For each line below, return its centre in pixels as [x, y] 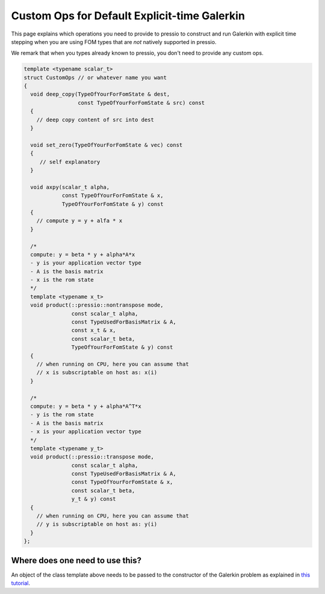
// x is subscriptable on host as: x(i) [97, 373]
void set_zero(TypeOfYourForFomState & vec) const [107, 145]
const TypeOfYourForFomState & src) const [141, 103]
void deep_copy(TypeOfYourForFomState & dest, [100, 94]
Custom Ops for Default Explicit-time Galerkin [128, 16]
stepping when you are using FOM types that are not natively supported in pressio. [114, 42]
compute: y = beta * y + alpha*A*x [83, 254]
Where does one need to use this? [76, 560]
